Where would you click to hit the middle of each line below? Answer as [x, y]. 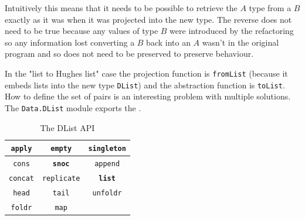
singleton [107, 149]
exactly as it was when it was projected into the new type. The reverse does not [148, 19]
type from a [270, 8]
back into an [168, 42]
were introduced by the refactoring [232, 31]
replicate [61, 178]
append [107, 164]
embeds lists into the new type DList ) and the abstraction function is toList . [145, 85]
